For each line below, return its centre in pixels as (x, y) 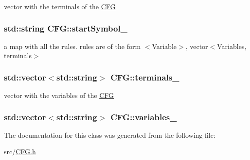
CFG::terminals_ (145, 77)
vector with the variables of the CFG (59, 95)
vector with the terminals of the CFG (60, 6)
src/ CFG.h (20, 151)
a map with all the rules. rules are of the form (72, 46)
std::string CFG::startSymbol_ (66, 28)
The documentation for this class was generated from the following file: (110, 135)
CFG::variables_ (144, 117)
